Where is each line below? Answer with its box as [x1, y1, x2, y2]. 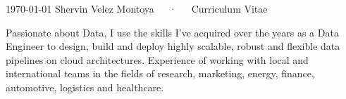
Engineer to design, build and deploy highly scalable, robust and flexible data [6, 39, 340, 53]
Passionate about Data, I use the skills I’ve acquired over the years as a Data [6, 25, 339, 39]
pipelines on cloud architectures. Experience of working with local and [6, 52, 309, 67]
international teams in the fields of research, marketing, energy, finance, [6, 66, 314, 81]
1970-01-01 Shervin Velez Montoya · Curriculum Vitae [6, 1, 268, 15]
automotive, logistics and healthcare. [6, 79, 164, 94]
